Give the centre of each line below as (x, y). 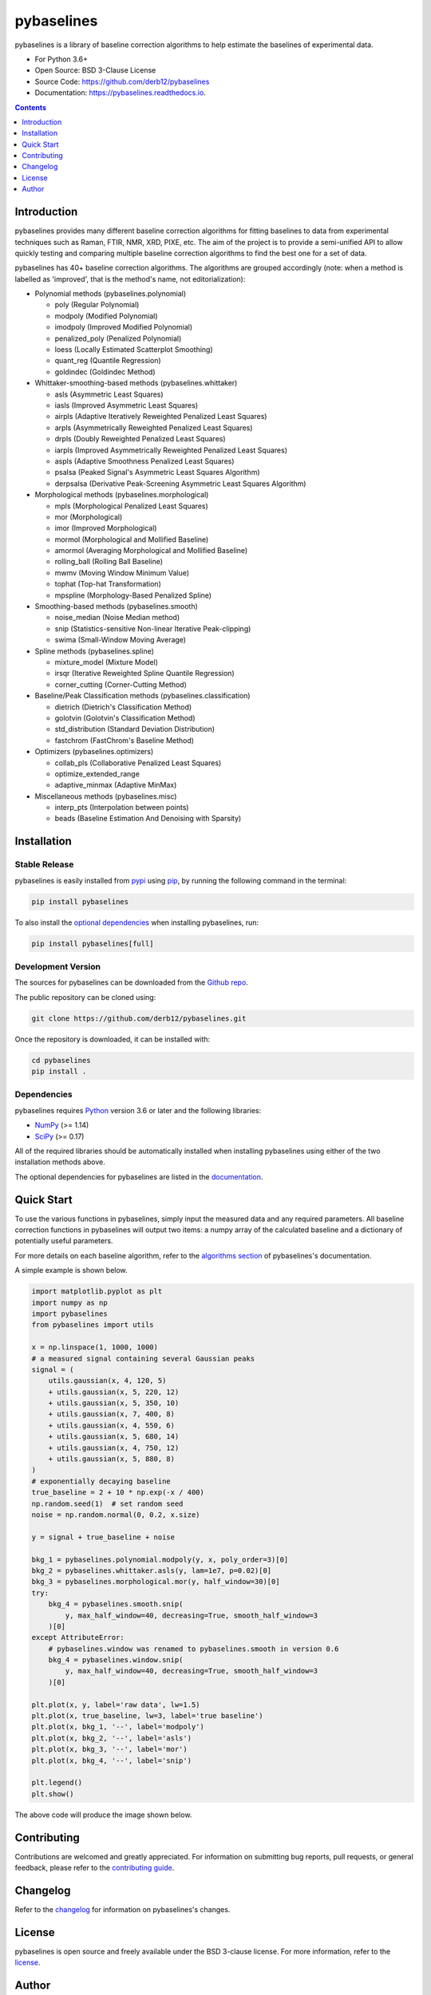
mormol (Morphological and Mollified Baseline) (132, 539)
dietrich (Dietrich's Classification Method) (123, 707)
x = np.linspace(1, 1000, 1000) (95, 1347)
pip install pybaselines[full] (93, 943)
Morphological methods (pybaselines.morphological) (122, 495)
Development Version (58, 966)
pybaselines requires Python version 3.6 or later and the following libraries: (138, 1110)
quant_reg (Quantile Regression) (108, 361)
